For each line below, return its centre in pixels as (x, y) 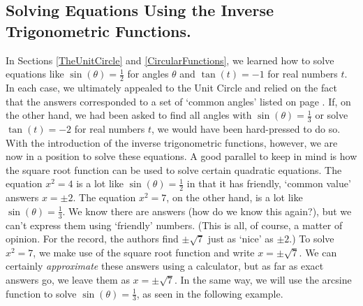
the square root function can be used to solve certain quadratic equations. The (174, 169)
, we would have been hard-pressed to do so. (246, 129)
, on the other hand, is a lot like (235, 197)
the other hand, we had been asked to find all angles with (129, 115)
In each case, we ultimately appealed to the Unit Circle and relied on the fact (171, 88)
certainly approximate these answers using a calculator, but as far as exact (165, 266)
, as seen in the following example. (210, 293)
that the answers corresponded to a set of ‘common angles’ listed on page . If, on (178, 101)
